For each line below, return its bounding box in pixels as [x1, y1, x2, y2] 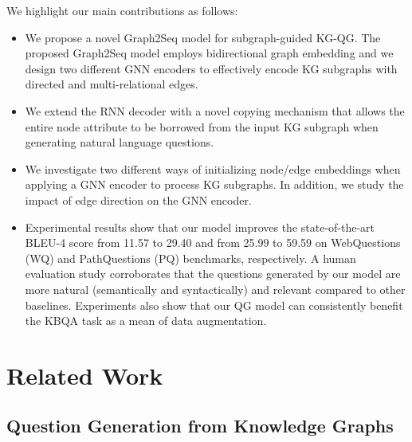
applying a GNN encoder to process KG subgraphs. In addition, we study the [25, 176, 404, 193]
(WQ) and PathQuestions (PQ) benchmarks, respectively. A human [25, 249, 356, 266]
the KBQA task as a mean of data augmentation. [25, 312, 267, 329]
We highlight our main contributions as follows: [6, 2, 238, 18]
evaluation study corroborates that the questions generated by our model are [25, 265, 401, 282]
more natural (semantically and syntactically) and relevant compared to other [25, 280, 406, 297]
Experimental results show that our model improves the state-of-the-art [25, 218, 375, 235]
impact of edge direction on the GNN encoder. [25, 191, 252, 208]
